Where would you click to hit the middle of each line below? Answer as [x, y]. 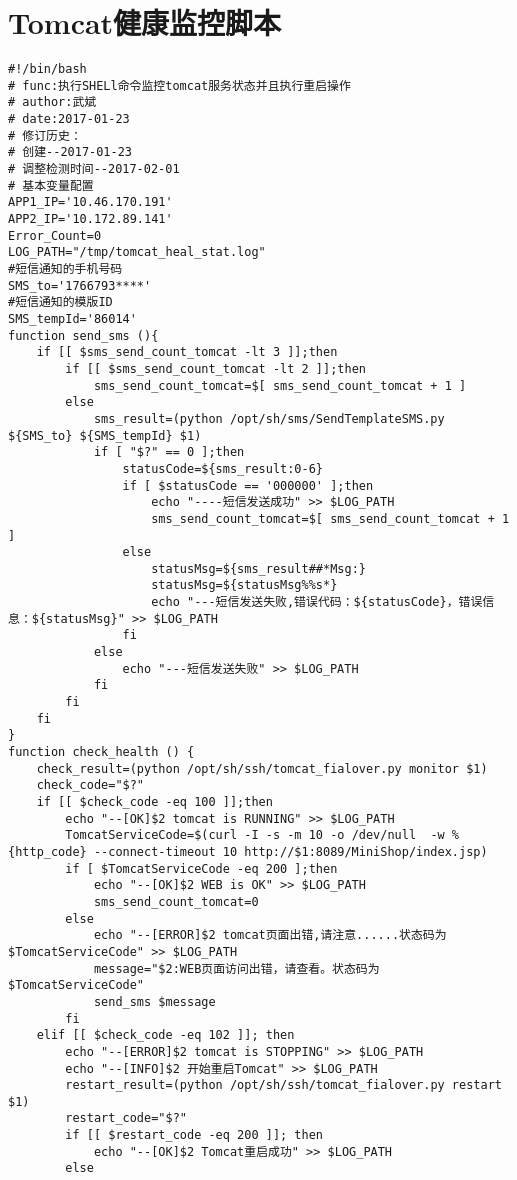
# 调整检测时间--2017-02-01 [94, 169]
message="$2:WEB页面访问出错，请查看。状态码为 [236, 968]
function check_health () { [101, 752]
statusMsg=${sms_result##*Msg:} [258, 568]
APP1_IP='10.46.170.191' [90, 202]
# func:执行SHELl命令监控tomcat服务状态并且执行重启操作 [179, 85]
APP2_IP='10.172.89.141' [90, 219]
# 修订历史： [45, 135]
